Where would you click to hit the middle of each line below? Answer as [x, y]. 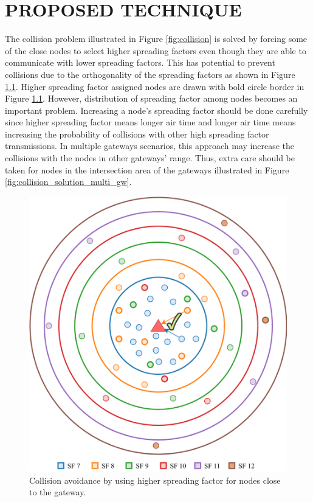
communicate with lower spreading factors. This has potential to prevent [140, 62]
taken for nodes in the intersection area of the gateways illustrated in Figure [147, 169]
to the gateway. [58, 492]
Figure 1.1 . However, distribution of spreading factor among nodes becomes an [151, 98]
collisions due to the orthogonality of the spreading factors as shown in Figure [150, 74]
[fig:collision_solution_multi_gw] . [68, 182]
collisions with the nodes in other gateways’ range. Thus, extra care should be [150, 158]
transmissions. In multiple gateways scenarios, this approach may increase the [150, 146]
